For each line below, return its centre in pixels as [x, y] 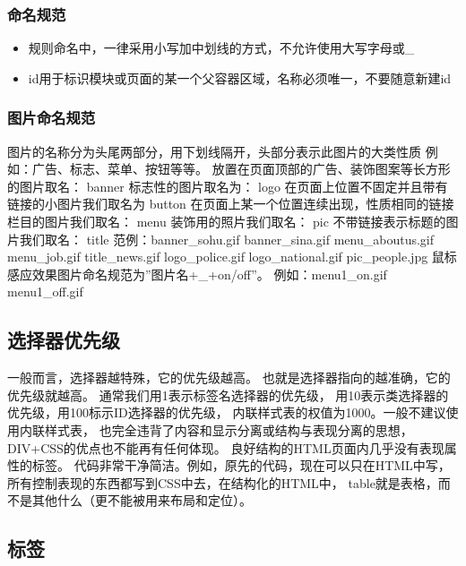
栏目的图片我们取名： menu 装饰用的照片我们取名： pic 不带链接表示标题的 [227, 221]
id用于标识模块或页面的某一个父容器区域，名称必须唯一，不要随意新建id [240, 77]
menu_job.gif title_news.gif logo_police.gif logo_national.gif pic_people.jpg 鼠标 [232, 257]
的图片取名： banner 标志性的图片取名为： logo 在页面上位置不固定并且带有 [228, 186]
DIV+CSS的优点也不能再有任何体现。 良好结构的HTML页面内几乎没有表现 [226, 447]
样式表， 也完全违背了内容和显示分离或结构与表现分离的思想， [229, 429]
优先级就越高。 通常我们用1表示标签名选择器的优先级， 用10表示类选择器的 [228, 394]
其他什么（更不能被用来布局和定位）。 [142, 500]
